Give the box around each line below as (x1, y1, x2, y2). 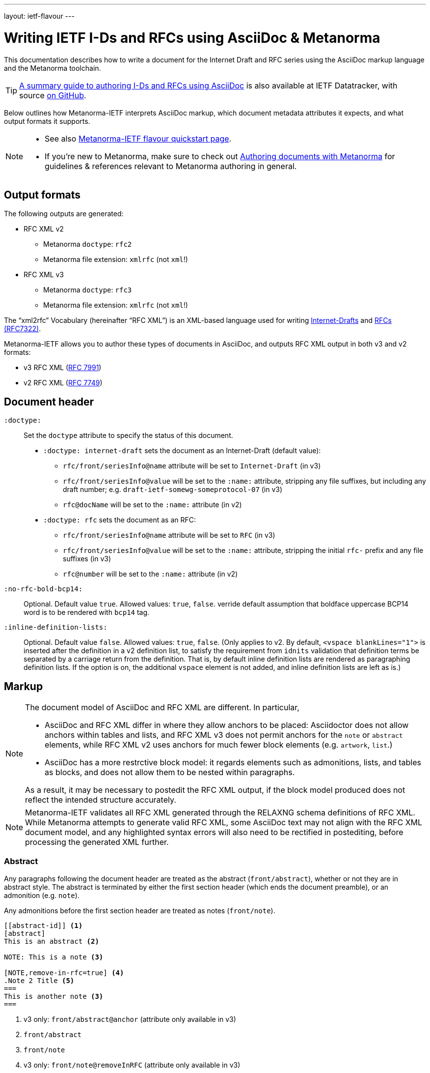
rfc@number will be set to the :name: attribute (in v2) (63, 570, 238, 579)
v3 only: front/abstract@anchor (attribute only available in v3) (24, 1015, 236, 1023)
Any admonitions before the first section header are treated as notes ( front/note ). (4, 906, 275, 915)
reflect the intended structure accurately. (25, 795, 176, 805)
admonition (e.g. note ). (4, 891, 80, 899)
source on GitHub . (19, 90, 86, 100)
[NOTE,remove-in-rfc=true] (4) (4, 968, 124, 977)
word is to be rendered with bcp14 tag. (24, 608, 150, 617)
